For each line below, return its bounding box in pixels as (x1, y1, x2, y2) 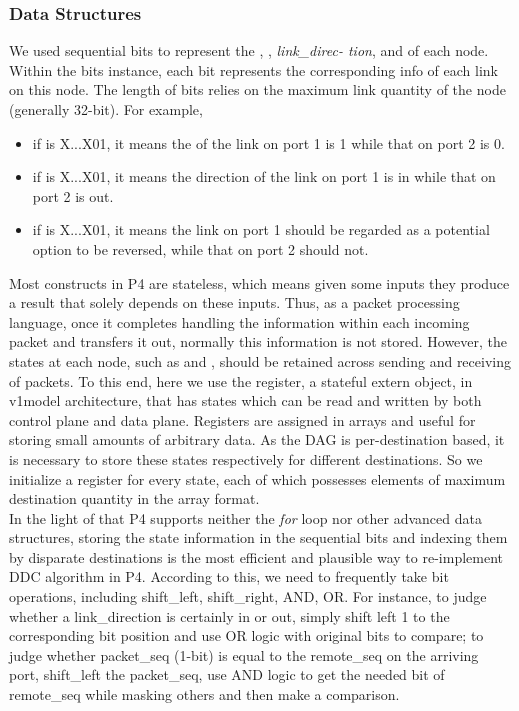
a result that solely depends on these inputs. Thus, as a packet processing (9, 292, 460, 313)
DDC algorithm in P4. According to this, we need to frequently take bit (9, 566, 449, 587)
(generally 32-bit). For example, (9, 99, 203, 119)
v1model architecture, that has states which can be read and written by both (9, 390, 482, 411)
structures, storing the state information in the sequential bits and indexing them (9, 527, 508, 548)
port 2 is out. (32, 185, 114, 206)
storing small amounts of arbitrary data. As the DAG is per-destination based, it (9, 429, 505, 450)
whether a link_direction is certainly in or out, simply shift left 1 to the (9, 605, 450, 626)
